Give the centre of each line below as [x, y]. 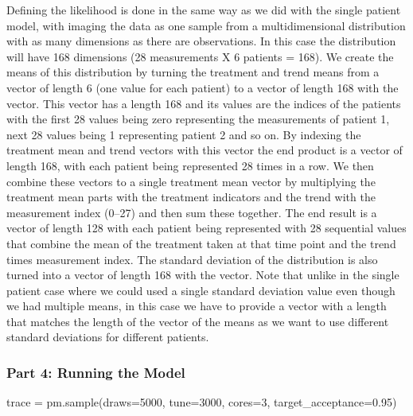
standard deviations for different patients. [108, 337]
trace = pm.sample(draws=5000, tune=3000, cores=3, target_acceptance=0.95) [202, 402]
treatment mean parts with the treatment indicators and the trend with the [191, 197]
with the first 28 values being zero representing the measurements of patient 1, [198, 119]
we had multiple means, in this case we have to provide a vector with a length [197, 306]
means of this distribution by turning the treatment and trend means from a [193, 72]
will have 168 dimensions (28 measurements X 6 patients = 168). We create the [200, 56]
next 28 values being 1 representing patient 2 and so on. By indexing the [184, 134]
